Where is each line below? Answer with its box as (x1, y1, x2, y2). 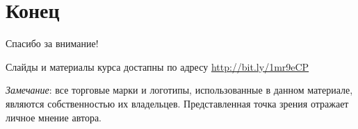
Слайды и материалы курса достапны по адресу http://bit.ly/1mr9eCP (6, 59, 309, 74)
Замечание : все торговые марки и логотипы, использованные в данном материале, (6, 83, 353, 97)
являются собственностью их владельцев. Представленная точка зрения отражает (6, 96, 349, 110)
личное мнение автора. (6, 110, 101, 124)
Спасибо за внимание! (6, 36, 99, 51)
